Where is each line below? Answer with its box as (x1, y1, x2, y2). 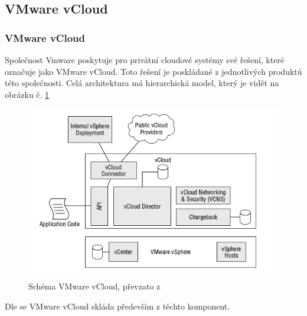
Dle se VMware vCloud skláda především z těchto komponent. (5, 299, 230, 312)
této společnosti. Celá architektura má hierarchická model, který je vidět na (5, 77, 279, 89)
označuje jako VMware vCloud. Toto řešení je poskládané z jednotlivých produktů (5, 65, 302, 77)
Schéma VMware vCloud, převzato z (28, 280, 161, 292)
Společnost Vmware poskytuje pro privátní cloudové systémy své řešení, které (5, 54, 285, 65)
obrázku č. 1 (5, 88, 50, 100)
